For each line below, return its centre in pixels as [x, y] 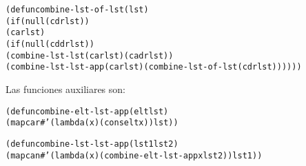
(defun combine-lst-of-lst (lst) [77, 10]
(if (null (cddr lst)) [50, 44]
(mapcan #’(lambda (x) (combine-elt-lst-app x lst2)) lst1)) [134, 155]
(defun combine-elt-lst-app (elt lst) [87, 111]
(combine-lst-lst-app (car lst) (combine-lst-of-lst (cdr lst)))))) [154, 67]
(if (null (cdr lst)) [48, 21]
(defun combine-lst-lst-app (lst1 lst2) [92, 144]
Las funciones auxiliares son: [65, 89]
